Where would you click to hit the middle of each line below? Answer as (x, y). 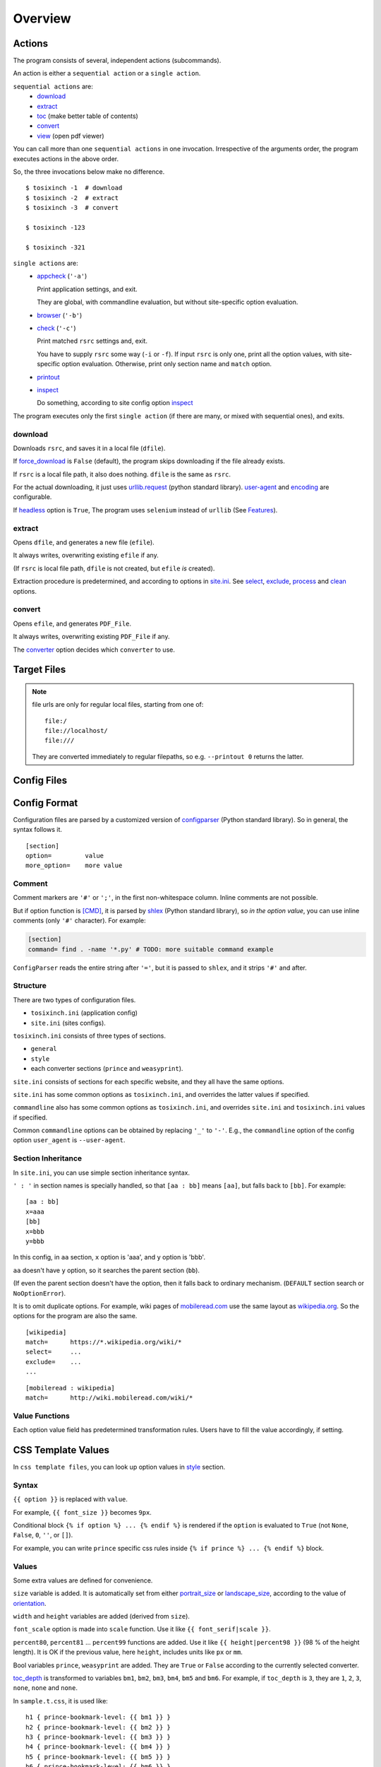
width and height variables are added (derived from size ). (102, 1616)
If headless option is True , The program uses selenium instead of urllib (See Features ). (145, 510)
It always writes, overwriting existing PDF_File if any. (91, 637)
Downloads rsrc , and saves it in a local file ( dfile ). (89, 448)
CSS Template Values (61, 1450)
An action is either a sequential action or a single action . (107, 74)
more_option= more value (74, 865)
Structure (30, 986)
